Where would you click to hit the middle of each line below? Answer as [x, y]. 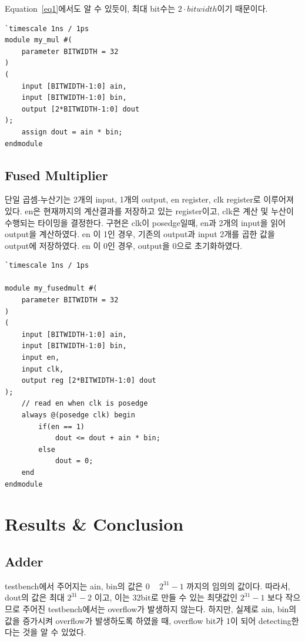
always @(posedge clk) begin [78, 415]
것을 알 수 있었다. [54, 632]
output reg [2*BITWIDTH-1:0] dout [89, 381]
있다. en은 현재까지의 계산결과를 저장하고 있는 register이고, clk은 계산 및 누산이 [149, 210]
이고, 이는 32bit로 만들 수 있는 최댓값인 [166, 597]
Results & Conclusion [94, 524]
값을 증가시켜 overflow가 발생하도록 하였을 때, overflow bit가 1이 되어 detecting [148, 620]
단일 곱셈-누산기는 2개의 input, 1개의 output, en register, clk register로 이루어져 [149, 199]
